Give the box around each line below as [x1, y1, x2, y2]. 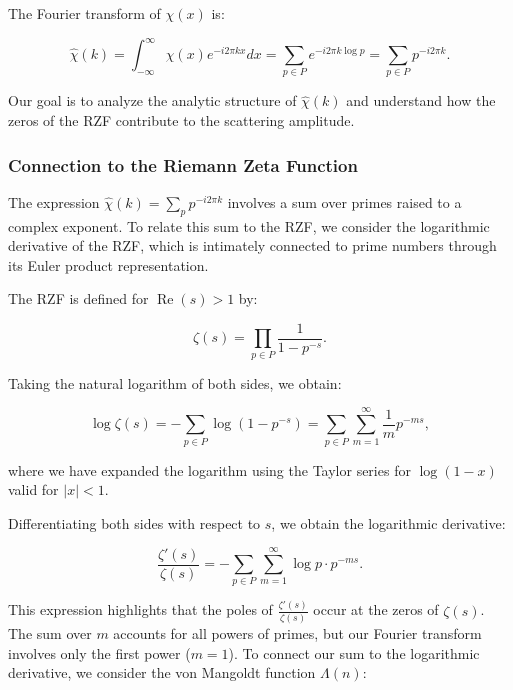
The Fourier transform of [8, 3, 161, 23]
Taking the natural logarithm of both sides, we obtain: [8, 372, 342, 393]
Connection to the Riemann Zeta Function [8, 152, 358, 177]
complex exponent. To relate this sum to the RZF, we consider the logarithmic [8, 215, 490, 236]
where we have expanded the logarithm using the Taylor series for [8, 459, 411, 480]
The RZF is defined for [8, 288, 149, 309]
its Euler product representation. [8, 254, 209, 275]
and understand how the [346, 90, 496, 111]
